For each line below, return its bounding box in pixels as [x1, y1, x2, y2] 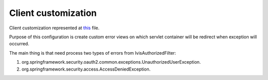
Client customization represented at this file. [9, 25, 100, 31]
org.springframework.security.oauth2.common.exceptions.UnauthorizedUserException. [21, 59, 201, 65]
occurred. [9, 41, 29, 47]
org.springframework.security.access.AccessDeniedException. [21, 66, 151, 72]
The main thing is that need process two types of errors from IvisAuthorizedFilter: [9, 50, 176, 56]
